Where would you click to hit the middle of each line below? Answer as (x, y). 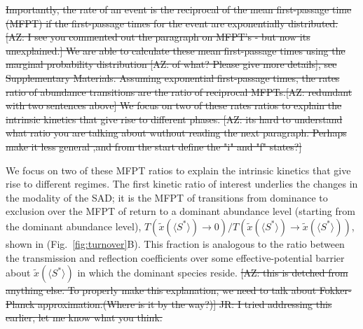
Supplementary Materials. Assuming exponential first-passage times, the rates (173, 77)
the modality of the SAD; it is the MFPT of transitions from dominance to (167, 197)
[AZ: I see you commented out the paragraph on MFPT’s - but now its (158, 37)
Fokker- (335, 290)
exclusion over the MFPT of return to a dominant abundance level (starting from (180, 211)
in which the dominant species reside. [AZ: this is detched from (213, 273)
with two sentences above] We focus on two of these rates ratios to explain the (174, 105)
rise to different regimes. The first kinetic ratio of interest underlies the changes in (182, 184)
